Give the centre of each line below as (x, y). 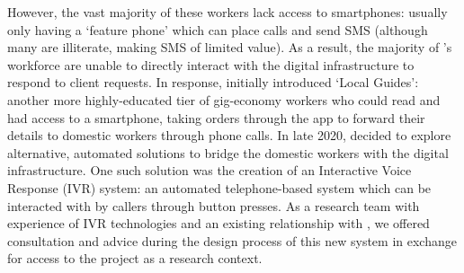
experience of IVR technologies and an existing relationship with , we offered (219, 223)
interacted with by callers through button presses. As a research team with (214, 205)
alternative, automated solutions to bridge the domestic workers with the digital (228, 152)
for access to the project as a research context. (135, 258)
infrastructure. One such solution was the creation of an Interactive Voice (210, 170)
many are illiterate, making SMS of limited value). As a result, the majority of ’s (230, 47)
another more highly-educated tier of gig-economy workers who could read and (224, 99)
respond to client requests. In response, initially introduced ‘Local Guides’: (213, 82)
